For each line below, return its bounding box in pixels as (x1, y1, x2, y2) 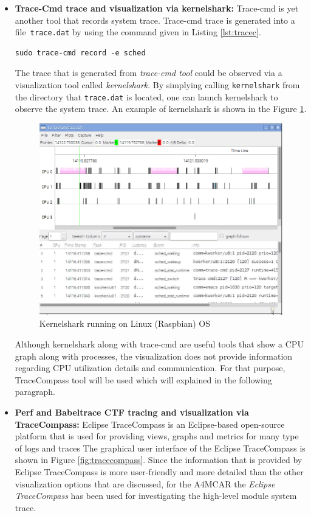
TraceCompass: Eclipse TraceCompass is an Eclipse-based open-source (15, 417, 285, 430)
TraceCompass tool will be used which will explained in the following (15, 373, 272, 386)
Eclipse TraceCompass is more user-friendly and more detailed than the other (15, 465, 304, 478)
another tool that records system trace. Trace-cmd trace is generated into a (15, 13, 295, 26)
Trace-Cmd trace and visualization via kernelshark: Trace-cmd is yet (15, 2, 299, 14)
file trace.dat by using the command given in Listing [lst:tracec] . (15, 26, 261, 38)
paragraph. (15, 385, 56, 398)
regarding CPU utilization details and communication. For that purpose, (15, 361, 285, 374)
